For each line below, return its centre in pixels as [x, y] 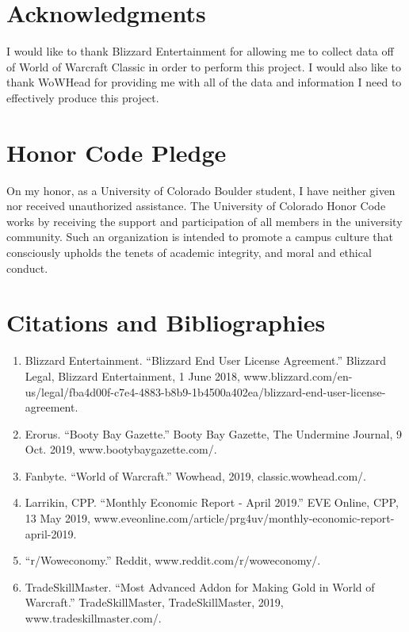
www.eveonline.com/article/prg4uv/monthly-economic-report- [244, 518]
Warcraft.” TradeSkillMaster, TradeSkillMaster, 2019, [154, 602]
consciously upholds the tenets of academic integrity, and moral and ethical [189, 252]
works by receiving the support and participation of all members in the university [204, 221]
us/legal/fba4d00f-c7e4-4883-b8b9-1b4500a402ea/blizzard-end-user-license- [205, 391]
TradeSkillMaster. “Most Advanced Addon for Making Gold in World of [200, 586]
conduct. [27, 268]
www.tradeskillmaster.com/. [93, 618]
